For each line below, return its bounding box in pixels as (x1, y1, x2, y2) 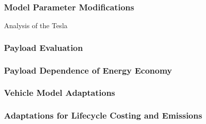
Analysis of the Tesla (4, 20, 68, 31)
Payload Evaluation (4, 41, 83, 53)
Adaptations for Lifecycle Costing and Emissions (4, 109, 203, 122)
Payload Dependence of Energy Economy (4, 64, 172, 76)
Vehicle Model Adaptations (4, 86, 115, 99)
